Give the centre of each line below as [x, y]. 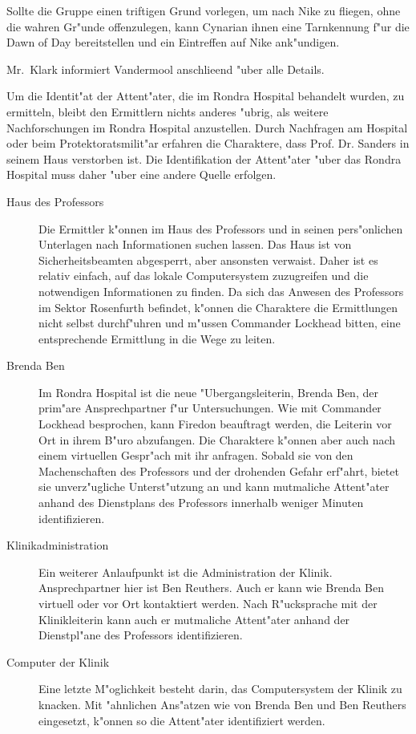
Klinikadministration [58, 545]
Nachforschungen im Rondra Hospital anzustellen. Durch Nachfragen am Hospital [207, 127]
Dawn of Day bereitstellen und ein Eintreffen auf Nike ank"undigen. [173, 42]
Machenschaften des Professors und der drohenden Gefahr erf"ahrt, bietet [219, 470]
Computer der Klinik [58, 661]
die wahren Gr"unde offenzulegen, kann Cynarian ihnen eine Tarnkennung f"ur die [208, 26]
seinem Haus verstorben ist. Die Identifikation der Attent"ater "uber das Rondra [204, 158]
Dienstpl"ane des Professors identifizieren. [141, 635]
